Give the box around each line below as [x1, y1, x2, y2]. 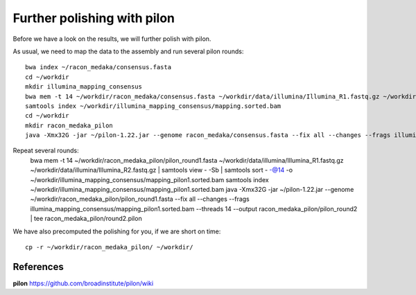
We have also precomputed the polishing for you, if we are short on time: [12, 227, 221, 235]
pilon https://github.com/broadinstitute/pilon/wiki [12, 279, 154, 287]
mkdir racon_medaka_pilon [25, 121, 114, 129]
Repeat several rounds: [12, 146, 79, 155]
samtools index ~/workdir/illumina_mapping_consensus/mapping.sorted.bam [25, 102, 281, 110]
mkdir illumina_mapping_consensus [25, 83, 142, 91]
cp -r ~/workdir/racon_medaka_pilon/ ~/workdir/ [25, 243, 193, 251]
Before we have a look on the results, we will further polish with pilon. [12, 35, 211, 43]
